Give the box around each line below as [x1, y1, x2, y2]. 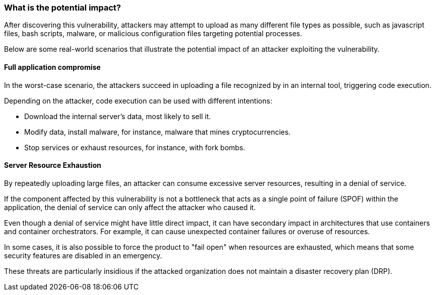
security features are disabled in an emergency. [4, 251, 162, 260]
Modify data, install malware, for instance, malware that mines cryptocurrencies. [24, 127, 291, 136]
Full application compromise [4, 62, 101, 71]
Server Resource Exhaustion [4, 161, 101, 170]
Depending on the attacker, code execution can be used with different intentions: [4, 96, 272, 105]
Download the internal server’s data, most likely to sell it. [24, 112, 211, 121]
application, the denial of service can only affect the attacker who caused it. [4, 203, 256, 212]
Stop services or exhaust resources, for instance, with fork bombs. [24, 143, 245, 152]
